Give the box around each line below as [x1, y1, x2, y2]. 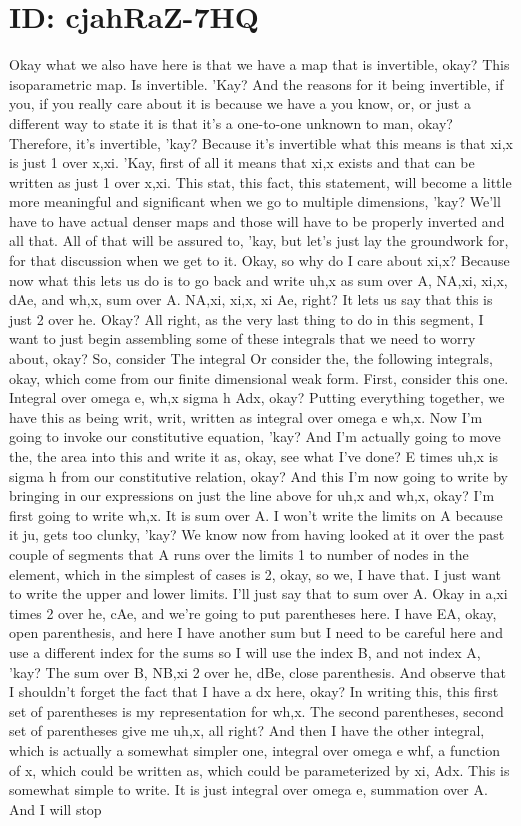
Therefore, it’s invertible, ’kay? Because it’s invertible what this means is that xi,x [9, 132, 514, 153]
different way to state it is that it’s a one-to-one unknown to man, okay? [9, 112, 453, 133]
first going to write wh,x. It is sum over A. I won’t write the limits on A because [9, 504, 503, 525]
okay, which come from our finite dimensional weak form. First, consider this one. [9, 367, 509, 388]
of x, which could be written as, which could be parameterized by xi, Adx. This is [9, 759, 510, 780]
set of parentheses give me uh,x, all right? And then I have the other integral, [9, 720, 485, 741]
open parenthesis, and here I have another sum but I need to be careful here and [9, 622, 503, 643]
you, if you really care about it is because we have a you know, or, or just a [9, 93, 471, 114]
